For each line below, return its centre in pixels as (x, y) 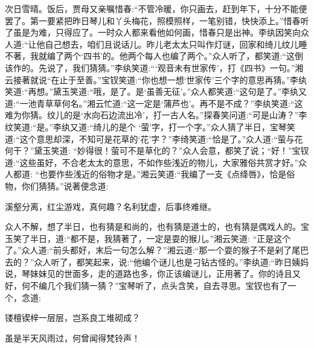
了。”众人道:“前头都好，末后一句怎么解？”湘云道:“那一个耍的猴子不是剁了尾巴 (157, 250)
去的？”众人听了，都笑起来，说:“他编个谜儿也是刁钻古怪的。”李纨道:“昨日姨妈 (157, 261)
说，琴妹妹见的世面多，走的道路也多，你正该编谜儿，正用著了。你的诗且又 (153, 274)
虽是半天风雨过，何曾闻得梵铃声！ (72, 337)
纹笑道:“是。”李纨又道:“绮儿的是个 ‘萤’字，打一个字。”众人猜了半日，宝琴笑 (150, 126)
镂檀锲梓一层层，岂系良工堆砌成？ (72, 318)
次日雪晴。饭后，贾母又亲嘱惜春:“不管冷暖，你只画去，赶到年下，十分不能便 (156, 8)
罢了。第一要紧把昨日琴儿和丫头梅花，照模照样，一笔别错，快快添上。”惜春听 (157, 20)
